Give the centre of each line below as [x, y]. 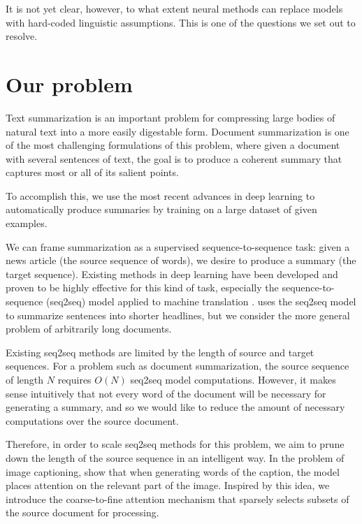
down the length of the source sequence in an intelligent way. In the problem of [175, 457]
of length [25, 379]
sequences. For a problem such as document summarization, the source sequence [178, 366]
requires [74, 379]
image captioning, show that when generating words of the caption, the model [173, 471]
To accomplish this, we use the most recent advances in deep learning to [160, 195]
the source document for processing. [82, 512]
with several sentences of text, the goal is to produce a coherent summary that [174, 158]
